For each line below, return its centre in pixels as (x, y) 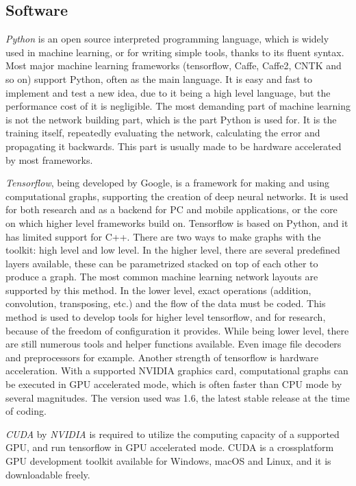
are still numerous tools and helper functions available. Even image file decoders (174, 344)
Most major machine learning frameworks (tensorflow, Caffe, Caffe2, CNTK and (174, 65)
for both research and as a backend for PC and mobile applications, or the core (171, 209)
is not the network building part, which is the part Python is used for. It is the (171, 119)
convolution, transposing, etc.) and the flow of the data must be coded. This (166, 303)
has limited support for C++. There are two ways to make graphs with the (163, 236)
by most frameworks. (49, 159)
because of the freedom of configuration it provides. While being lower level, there (177, 330)
